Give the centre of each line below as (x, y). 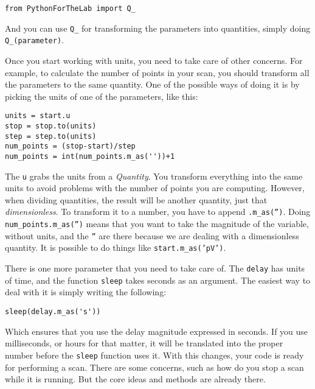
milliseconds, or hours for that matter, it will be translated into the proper (144, 343)
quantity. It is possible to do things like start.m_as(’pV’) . (116, 247)
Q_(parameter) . (34, 40)
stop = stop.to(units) (51, 126)
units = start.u (38, 116)
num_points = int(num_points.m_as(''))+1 (90, 156)
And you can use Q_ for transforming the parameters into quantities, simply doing (158, 28)
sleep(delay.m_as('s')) (53, 312)
